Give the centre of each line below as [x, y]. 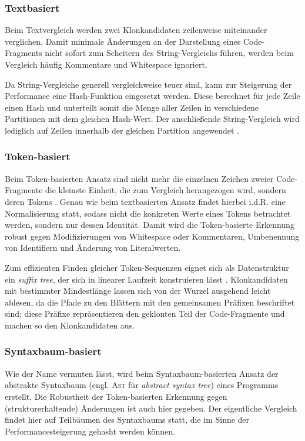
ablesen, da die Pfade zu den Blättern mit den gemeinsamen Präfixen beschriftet [150, 302]
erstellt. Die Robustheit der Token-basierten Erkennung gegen [116, 396]
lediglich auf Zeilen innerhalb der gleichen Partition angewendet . [122, 130]
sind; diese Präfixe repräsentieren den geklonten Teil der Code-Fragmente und [145, 314]
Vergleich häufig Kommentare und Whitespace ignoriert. [106, 64]
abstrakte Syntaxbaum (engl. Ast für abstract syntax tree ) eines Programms [142, 385]
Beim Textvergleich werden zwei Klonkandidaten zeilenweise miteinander [136, 30]
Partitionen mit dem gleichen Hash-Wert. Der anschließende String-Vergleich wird [152, 119]
